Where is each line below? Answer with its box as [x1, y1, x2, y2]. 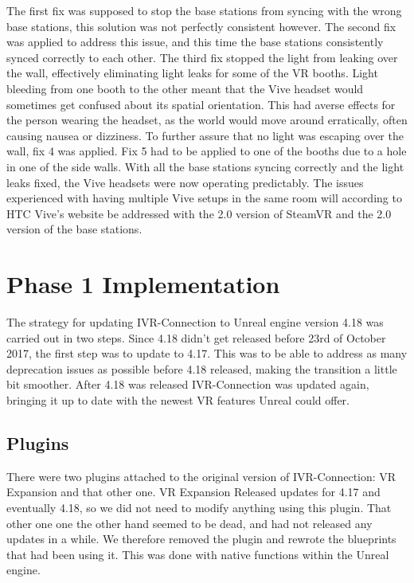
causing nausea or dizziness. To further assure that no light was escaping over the [6, 127, 404, 143]
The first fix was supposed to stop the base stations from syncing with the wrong [6, 2, 402, 18]
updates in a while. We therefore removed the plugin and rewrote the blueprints [6, 530, 396, 547]
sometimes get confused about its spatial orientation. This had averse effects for [6, 96, 396, 112]
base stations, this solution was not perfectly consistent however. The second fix [6, 18, 396, 34]
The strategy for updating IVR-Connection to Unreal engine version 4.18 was [6, 314, 384, 331]
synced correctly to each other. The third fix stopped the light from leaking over [6, 49, 398, 65]
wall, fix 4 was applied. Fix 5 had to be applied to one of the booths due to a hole [6, 143, 407, 159]
